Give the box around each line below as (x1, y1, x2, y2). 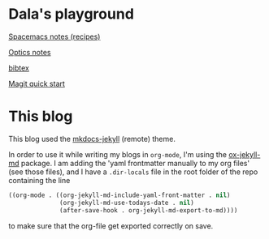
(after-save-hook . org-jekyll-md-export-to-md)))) (59, 206, 238, 215)
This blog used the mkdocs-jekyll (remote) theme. (8, 134, 176, 143)
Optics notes (8, 47, 51, 57)
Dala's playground (8, 5, 134, 23)
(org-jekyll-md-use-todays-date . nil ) (59, 198, 195, 207)
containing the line (8, 175, 71, 185)
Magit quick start (8, 79, 65, 88)
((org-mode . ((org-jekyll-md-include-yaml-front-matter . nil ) (8, 191, 231, 199)
